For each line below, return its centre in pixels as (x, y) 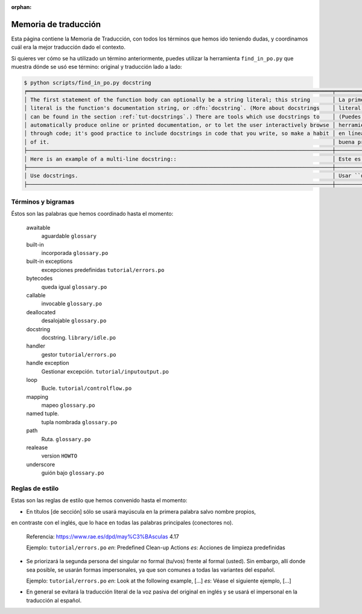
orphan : (21, 7)
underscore (41, 464)
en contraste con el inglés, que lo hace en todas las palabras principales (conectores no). (122, 523)
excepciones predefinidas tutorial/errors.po (103, 270)
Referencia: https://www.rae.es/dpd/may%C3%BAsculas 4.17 (103, 536)
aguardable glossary (69, 236)
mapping (37, 396)
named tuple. (43, 413)
